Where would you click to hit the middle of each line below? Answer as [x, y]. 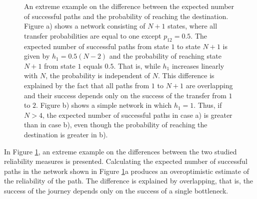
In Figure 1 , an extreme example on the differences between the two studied [120, 151]
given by [37, 56]
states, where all [192, 26]
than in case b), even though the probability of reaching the [116, 125]
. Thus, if [208, 105]
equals [93, 65]
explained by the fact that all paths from [87, 85]
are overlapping [209, 85]
